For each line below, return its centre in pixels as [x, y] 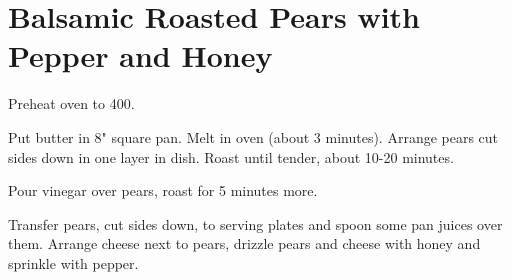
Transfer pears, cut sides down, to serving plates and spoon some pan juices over [255, 223]
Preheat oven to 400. [71, 103]
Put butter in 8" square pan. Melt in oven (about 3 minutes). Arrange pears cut [253, 136]
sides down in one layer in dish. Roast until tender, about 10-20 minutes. [231, 156]
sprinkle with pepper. [73, 262]
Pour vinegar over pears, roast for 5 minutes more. [163, 190]
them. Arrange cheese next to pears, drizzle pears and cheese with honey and [244, 243]
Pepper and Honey [140, 55]
